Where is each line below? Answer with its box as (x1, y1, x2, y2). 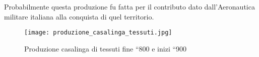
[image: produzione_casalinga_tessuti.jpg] (24, 29, 172, 36)
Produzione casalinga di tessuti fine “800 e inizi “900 (24, 43, 187, 53)
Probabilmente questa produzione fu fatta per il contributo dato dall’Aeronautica (4, 1, 255, 11)
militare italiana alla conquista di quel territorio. (4, 11, 154, 21)
